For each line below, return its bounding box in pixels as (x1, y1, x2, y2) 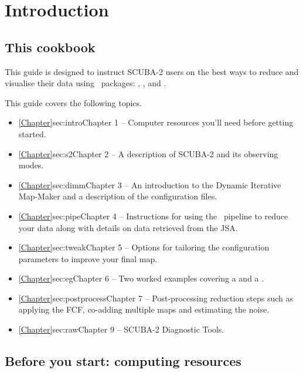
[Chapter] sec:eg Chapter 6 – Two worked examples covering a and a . (18, 272, 264, 284)
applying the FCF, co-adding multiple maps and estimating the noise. (18, 303, 270, 316)
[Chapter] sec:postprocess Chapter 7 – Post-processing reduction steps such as (18, 291, 294, 304)
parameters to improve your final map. (18, 252, 158, 265)
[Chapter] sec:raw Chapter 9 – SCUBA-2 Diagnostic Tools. (18, 323, 224, 335)
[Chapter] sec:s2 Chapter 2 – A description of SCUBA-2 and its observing (18, 147, 278, 160)
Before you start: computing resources (5, 352, 241, 370)
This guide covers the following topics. (5, 96, 142, 108)
